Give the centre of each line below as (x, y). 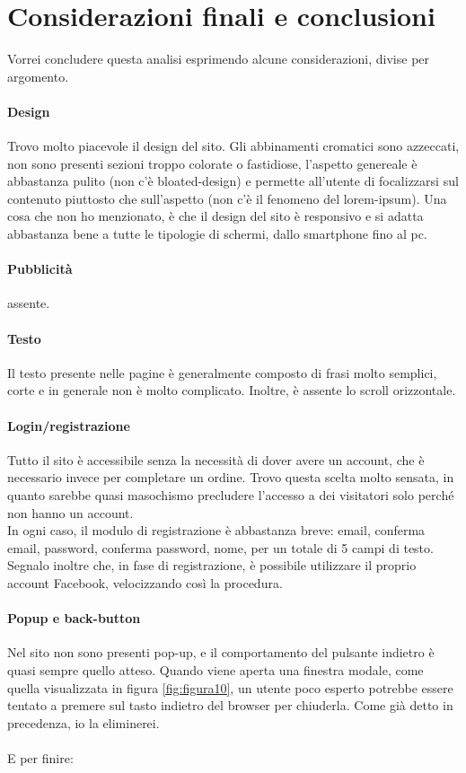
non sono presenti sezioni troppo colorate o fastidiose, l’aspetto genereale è (212, 163)
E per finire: (40, 757)
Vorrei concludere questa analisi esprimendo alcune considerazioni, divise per (219, 59)
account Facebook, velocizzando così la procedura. (145, 583)
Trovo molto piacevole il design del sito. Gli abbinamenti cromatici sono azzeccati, (233, 146)
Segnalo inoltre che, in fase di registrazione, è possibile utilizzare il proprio (212, 565)
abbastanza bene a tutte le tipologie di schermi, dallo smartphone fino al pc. (217, 234)
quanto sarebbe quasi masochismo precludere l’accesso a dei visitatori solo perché (231, 495)
